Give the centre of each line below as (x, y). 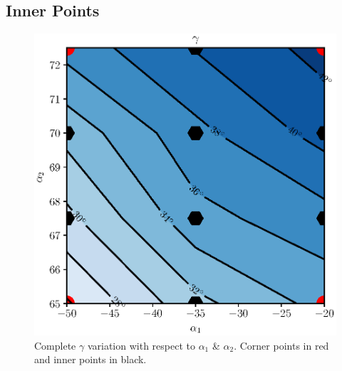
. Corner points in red (281, 345)
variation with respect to (141, 345)
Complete (55, 345)
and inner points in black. (90, 359)
